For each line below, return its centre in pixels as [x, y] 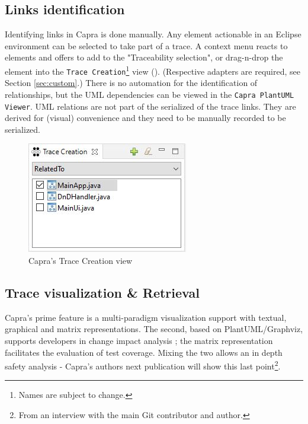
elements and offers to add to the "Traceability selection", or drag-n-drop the [144, 57]
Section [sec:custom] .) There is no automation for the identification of [131, 83]
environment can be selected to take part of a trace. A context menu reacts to [146, 45]
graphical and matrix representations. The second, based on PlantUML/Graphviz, [154, 329]
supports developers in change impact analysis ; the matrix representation [139, 340]
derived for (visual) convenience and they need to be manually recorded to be [145, 118]
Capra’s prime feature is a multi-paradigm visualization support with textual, [146, 317]
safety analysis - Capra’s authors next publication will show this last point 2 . [143, 365]
